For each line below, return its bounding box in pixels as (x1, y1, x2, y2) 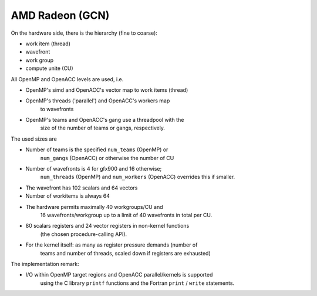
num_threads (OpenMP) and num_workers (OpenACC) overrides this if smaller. (40, 174, 235, 181)
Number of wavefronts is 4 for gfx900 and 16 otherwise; (25, 165, 162, 172)
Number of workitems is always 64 (25, 192, 110, 199)
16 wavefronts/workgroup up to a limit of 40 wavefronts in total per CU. (40, 211, 213, 218)
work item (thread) (25, 40, 70, 47)
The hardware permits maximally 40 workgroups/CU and (25, 203, 164, 210)
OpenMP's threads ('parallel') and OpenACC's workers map (25, 97, 170, 104)
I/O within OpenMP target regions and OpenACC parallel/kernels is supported (25, 271, 213, 278)
